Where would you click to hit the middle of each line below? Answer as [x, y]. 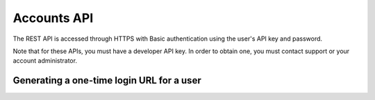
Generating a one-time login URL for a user [107, 80]
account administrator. [45, 61]
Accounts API [53, 18]
